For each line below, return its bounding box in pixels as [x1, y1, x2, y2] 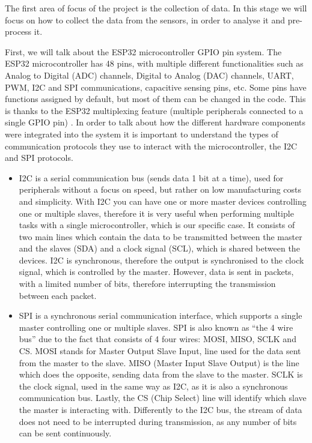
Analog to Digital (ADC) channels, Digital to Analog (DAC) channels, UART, [5, 68, 294, 81]
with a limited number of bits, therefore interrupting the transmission [19, 277, 276, 290]
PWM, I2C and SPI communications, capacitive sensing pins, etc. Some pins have [5, 80, 307, 93]
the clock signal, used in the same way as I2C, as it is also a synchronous [19, 379, 288, 392]
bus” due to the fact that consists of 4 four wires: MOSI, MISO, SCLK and [19, 333, 296, 345]
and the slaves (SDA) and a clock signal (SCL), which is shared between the [19, 242, 300, 255]
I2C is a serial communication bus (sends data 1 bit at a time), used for [19, 171, 284, 184]
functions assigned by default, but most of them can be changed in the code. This [5, 92, 306, 105]
